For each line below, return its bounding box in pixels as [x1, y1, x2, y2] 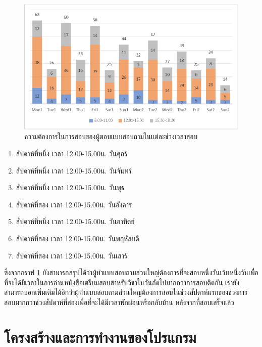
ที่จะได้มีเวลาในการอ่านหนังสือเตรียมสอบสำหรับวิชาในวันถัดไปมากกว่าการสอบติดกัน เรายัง [4, 277, 240, 287]
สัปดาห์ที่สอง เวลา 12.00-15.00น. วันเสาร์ [16, 250, 128, 261]
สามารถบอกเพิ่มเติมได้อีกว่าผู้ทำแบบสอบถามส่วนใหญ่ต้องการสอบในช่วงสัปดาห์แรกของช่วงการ [4, 287, 248, 297]
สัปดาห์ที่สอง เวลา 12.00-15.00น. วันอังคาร [16, 199, 132, 209]
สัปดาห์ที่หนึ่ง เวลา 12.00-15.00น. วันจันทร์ [16, 165, 132, 176]
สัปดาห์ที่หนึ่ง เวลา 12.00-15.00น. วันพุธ [16, 182, 125, 193]
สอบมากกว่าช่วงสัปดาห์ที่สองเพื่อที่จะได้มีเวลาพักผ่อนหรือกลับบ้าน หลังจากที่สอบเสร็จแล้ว [4, 297, 234, 308]
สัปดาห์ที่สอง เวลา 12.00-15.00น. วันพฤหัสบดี [16, 233, 139, 244]
